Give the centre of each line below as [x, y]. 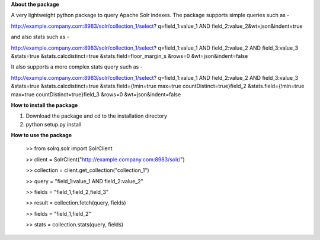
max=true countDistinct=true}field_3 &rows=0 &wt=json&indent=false [96, 94]
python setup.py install [54, 124]
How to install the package [44, 105]
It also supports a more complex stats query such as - [77, 67]
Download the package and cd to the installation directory [97, 116]
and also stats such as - [40, 37]
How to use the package [41, 135]
